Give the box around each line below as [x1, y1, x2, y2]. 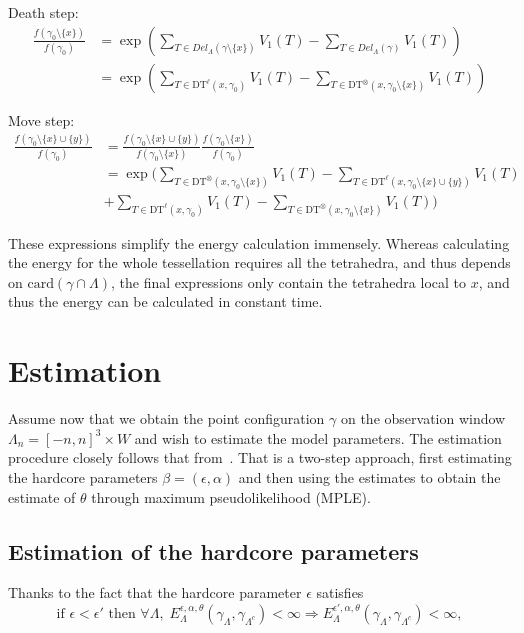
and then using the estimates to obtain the [238, 466, 501, 487]
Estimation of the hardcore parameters [8, 535, 419, 566]
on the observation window [340, 408, 506, 429]
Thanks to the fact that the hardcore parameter [8, 582, 302, 603]
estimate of [8, 486, 76, 507]
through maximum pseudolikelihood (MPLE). [91, 486, 371, 507]
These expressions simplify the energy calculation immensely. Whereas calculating [8, 232, 510, 253]
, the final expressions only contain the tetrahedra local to [110, 271, 466, 292]
